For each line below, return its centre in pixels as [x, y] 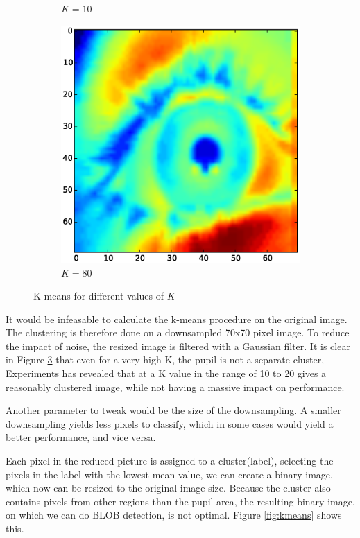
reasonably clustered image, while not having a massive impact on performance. [175, 387]
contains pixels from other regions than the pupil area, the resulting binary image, [180, 501]
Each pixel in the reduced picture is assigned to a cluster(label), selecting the [170, 461]
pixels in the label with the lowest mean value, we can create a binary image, [169, 474]
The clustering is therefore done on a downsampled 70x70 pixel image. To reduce [178, 332]
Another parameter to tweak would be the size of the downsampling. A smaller [173, 410]
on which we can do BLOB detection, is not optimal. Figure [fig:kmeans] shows [174, 515]
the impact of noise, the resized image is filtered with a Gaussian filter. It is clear [178, 346]
